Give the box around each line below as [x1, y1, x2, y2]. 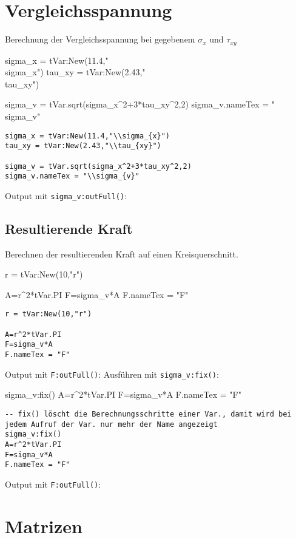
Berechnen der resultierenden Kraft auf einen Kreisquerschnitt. [5, 247, 238, 260]
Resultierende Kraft [5, 219, 133, 237]
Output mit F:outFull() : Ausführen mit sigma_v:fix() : [5, 367, 219, 380]
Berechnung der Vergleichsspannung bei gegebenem [5, 33, 195, 46]
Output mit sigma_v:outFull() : [5, 189, 127, 202]
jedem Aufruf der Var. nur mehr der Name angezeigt [5, 420, 218, 429]
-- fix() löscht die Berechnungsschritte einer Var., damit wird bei [5, 410, 292, 418]
